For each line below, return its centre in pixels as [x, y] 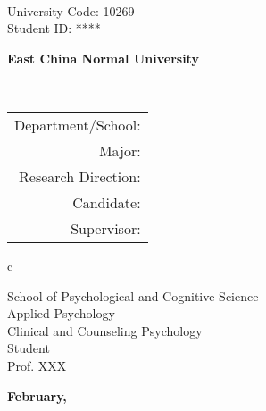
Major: [120, 150]
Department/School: [78, 124]
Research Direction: [80, 176]
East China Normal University [103, 58]
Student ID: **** [54, 28]
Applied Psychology [61, 313]
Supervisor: [106, 228]
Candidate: [107, 202]
